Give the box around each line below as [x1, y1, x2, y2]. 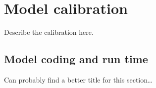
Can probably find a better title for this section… [4, 74, 153, 85]
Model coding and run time [4, 51, 148, 67]
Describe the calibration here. [4, 27, 94, 37]
